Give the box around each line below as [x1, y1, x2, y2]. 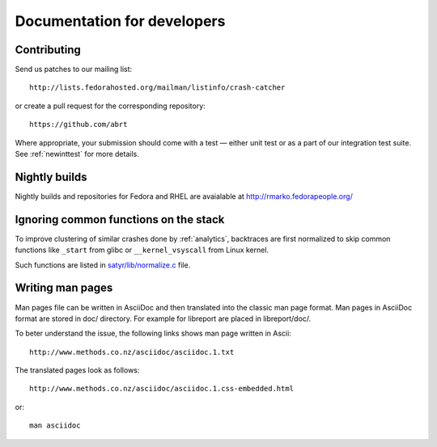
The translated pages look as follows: [15, 365, 140, 375]
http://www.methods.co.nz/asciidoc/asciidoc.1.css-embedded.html [29, 384, 295, 394]
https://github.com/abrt [29, 120, 128, 129]
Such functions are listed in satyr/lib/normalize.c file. [15, 259, 191, 270]
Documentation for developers [15, 12, 226, 30]
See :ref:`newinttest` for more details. [15, 150, 139, 159]
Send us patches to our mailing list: [15, 65, 133, 74]
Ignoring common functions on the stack [15, 213, 225, 226]
